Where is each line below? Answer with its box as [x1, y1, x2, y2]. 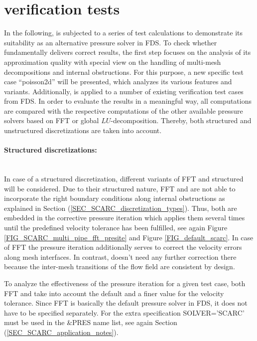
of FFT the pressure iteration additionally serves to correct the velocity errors [4, 242, 242, 252]
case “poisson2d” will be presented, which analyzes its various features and [4, 76, 232, 87]
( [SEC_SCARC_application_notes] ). [4, 327, 119, 337]
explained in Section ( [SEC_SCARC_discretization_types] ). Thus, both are [4, 202, 237, 213]
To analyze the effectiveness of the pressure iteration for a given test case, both [4, 278, 246, 288]
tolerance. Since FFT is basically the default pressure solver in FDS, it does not [4, 298, 248, 308]
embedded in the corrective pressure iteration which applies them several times [4, 212, 245, 223]
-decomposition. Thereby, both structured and [111, 115, 252, 126]
